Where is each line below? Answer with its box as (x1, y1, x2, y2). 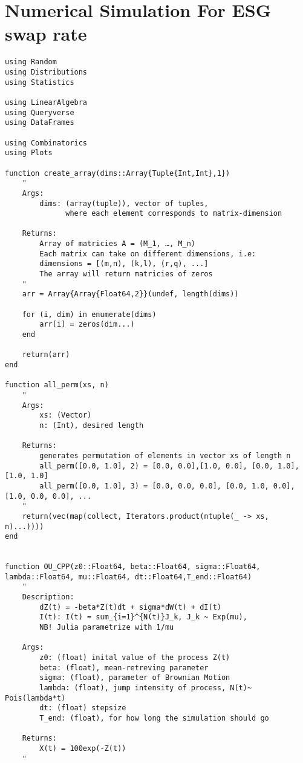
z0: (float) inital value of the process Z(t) (39, 653, 230, 662)
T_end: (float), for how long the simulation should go (39, 713, 269, 722)
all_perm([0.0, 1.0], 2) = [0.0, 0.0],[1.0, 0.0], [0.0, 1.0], (39, 461, 299, 470)
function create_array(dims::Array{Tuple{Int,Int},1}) (5, 168, 230, 178)
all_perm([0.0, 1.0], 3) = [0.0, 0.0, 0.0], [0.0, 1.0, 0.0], (39, 481, 295, 490)
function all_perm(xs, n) (5, 381, 109, 390)
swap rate (5, 21, 87, 46)
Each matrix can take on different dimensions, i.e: (39, 249, 256, 258)
